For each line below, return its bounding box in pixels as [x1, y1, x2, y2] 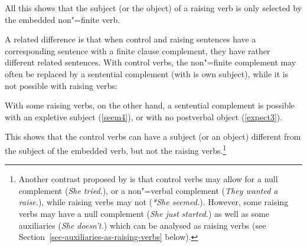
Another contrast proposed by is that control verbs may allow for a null [18, 173, 278, 185]
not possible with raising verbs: [5, 79, 117, 91]
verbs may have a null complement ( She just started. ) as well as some [18, 207, 270, 219]
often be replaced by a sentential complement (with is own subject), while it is [5, 67, 289, 80]
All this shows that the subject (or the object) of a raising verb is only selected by [5, 2, 302, 14]
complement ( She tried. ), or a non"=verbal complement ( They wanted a [18, 184, 278, 196]
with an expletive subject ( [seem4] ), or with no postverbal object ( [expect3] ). [5, 110, 283, 123]
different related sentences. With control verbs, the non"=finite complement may [5, 56, 296, 68]
